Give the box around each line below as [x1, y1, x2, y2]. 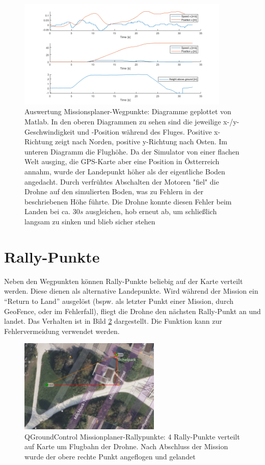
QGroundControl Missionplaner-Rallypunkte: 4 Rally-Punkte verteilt [24, 431, 240, 442]
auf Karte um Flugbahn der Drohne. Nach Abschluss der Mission [24, 441, 228, 452]
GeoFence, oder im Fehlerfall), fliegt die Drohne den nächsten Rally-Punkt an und [4, 305, 261, 316]
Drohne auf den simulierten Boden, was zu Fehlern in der [24, 186, 203, 197]
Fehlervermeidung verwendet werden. [4, 325, 120, 336]
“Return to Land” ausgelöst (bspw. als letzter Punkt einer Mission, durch [4, 295, 233, 306]
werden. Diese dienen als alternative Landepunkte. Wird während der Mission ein [4, 286, 258, 296]
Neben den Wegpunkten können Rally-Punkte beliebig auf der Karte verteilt [4, 275, 243, 286]
